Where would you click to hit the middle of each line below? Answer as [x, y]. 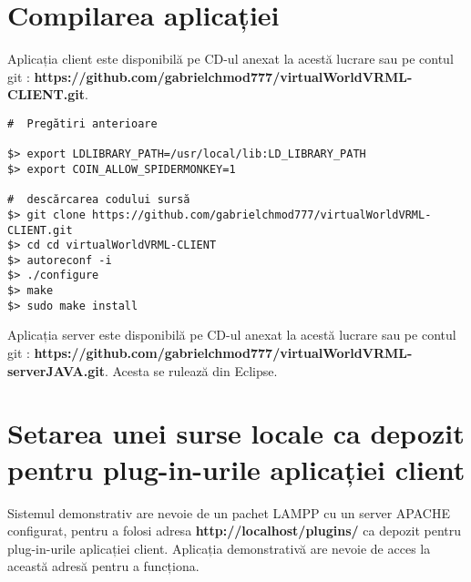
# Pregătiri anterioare [82, 123]
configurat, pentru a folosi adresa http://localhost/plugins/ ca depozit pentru [235, 531]
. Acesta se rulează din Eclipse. [191, 370]
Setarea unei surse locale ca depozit [236, 433]
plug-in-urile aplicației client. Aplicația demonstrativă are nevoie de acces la [219, 548]
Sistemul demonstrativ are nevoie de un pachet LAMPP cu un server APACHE [229, 512]
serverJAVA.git [56, 370]
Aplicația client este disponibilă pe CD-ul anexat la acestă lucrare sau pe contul [230, 59]
